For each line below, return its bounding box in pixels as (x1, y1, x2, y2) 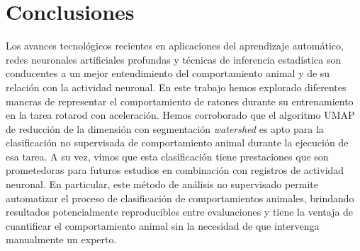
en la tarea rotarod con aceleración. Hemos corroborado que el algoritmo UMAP (6, 107, 355, 122)
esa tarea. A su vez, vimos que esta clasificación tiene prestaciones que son (6, 148, 329, 163)
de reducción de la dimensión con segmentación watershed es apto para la (6, 121, 324, 136)
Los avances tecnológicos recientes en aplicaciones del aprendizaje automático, (6, 38, 344, 53)
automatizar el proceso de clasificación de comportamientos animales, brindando (6, 190, 354, 205)
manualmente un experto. (6, 232, 117, 247)
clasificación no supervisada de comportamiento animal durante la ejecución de (6, 135, 349, 150)
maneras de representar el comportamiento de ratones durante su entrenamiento (6, 93, 354, 108)
